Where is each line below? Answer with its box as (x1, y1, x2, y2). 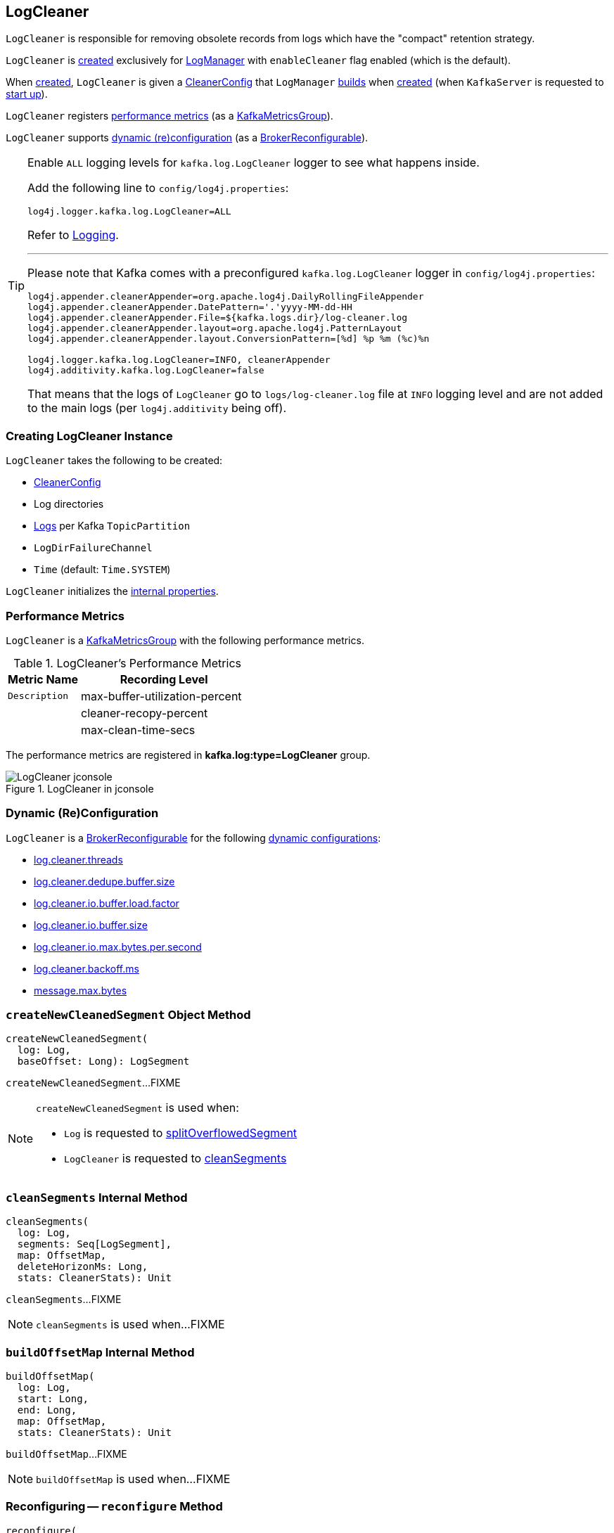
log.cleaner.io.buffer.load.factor (34, 897, 179, 909)
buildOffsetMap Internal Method (6, 1345, 195, 1359)
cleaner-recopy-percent (81, 705, 208, 720)
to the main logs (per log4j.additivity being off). (27, 401, 286, 416)
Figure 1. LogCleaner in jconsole (6, 782, 154, 795)
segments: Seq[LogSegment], (17, 1238, 172, 1250)
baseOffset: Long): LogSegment (17, 1056, 190, 1067)
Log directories (34, 498, 104, 511)
